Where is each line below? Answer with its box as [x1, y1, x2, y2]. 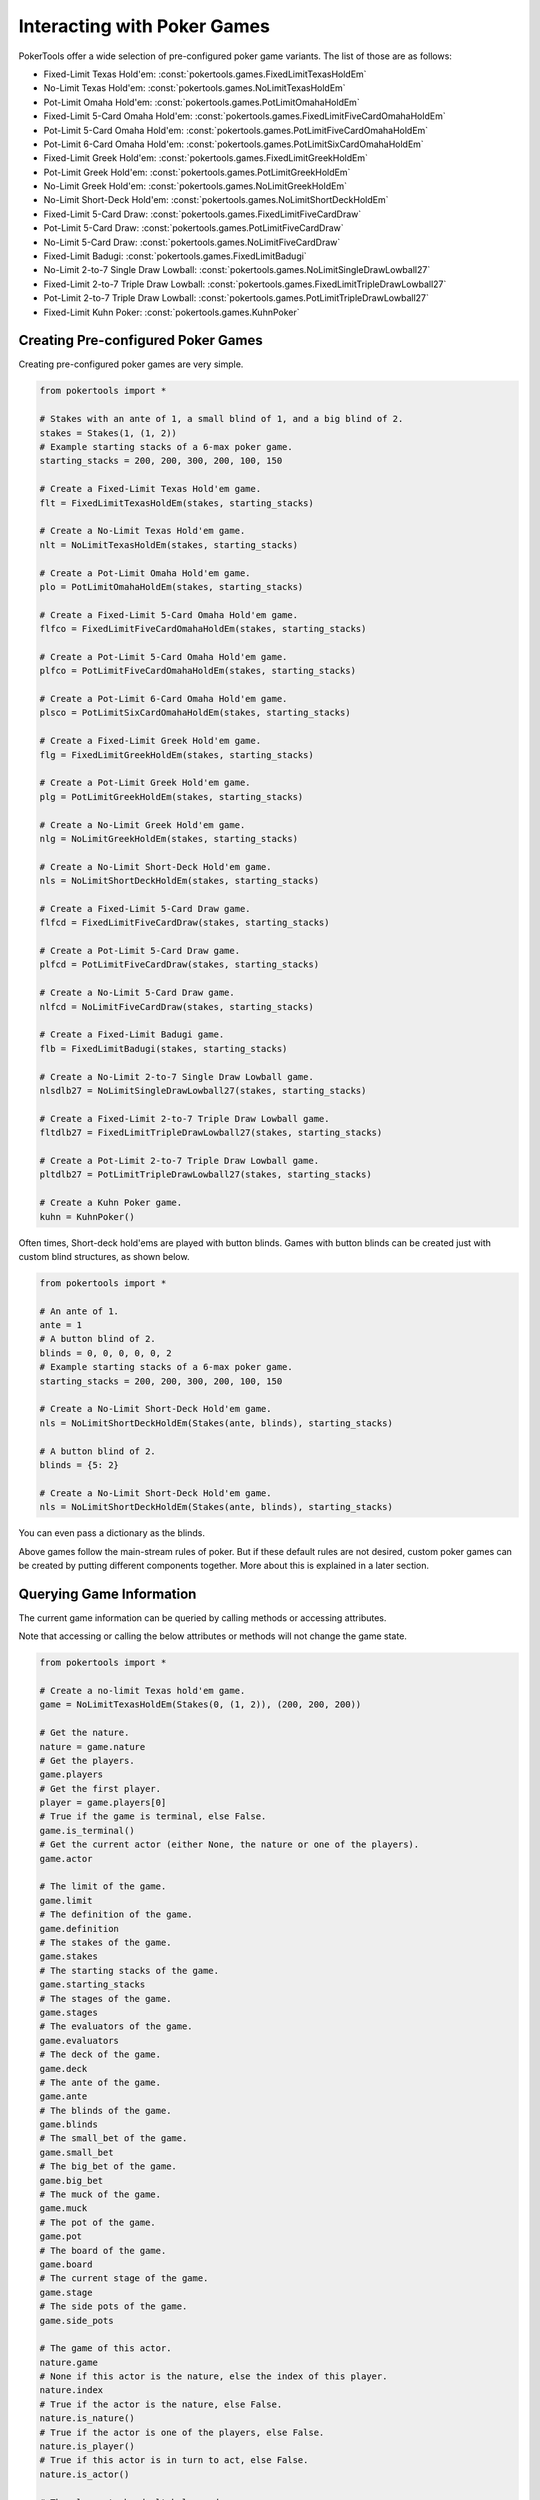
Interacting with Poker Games [18, 15, 270, 37]
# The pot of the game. [39, 2216, 157, 2228]
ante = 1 [39, 1320, 83, 1331]
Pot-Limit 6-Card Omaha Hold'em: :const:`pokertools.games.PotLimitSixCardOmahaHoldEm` [43, 138, 424, 150]
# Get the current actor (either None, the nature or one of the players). [39, 1839, 420, 1850]
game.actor [39, 1853, 93, 1864]
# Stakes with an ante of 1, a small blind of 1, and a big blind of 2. [39, 413, 404, 425]
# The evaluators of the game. [39, 2021, 194, 2032]
